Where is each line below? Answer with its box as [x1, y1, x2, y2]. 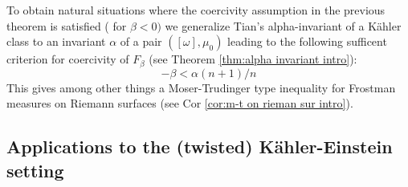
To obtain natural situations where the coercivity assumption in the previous [6, 2, 386, 18]
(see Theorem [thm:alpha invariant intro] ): [149, 51, 357, 67]
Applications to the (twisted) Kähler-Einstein [6, 134, 393, 159]
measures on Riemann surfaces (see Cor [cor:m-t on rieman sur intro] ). [6, 95, 353, 112]
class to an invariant [6, 33, 106, 50]
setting [6, 157, 64, 182]
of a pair [120, 33, 162, 50]
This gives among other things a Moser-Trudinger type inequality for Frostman [6, 79, 396, 96]
